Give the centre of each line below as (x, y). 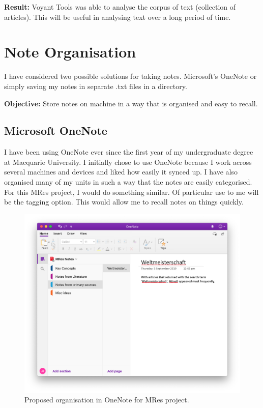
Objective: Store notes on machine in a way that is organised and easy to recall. (131, 103)
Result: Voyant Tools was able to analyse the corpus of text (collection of (120, 7)
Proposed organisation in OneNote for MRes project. (107, 400)
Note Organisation (70, 52)
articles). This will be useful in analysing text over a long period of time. (118, 17)
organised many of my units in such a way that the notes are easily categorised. (128, 182)
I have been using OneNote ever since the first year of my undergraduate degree (129, 152)
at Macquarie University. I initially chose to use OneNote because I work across (128, 162)
